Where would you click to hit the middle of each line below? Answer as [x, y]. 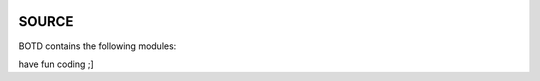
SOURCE [46, 21]
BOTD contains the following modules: [97, 46]
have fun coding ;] [56, 64]
